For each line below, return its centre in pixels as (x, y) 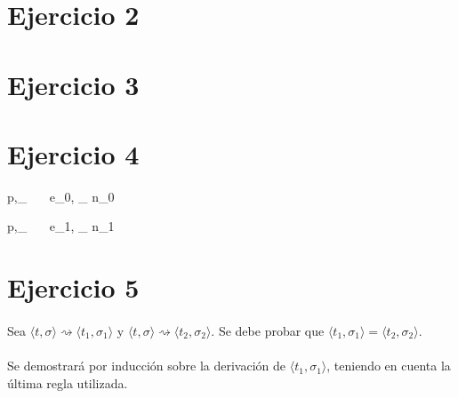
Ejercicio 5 (73, 287)
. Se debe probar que (268, 331)
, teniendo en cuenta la (389, 366)
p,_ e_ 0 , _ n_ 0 (61, 196)
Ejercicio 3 (73, 84)
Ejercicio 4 (73, 153)
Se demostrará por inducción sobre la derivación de (147, 366)
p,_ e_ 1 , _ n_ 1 (61, 226)
